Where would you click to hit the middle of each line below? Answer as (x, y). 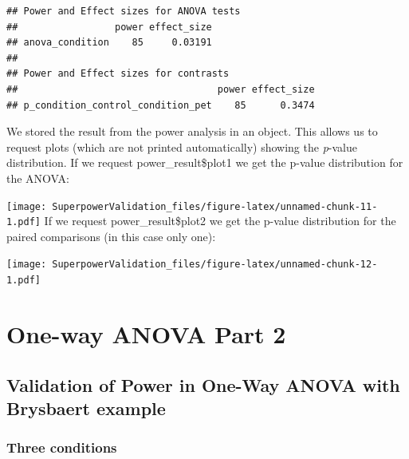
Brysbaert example (86, 408)
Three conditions (62, 447)
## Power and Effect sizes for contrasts (118, 74)
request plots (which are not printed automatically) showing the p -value (182, 146)
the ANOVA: (38, 178)
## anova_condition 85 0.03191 (109, 43)
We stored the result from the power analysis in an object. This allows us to (192, 131)
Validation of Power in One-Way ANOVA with (203, 384)
